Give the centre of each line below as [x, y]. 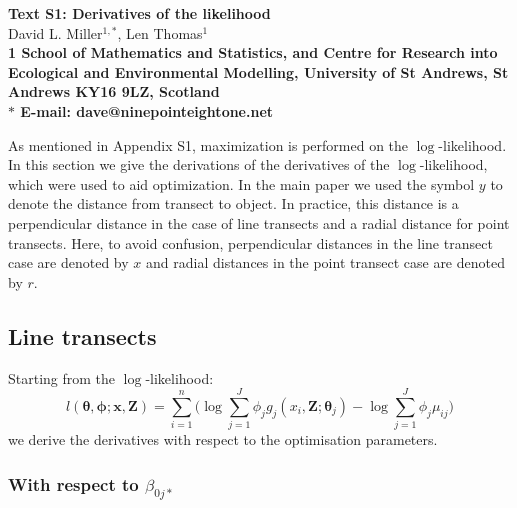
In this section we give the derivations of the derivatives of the [199, 164]
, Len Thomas [160, 32]
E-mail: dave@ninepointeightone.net [147, 110]
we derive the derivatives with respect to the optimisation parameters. [223, 439]
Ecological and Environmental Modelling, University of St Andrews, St [258, 71]
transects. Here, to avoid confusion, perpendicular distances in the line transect [250, 242]
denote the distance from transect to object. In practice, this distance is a [233, 203]
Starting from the [62, 377]
